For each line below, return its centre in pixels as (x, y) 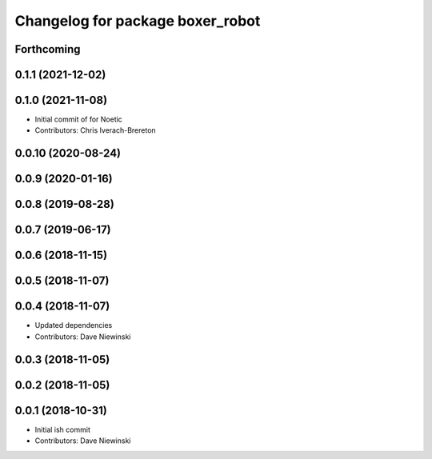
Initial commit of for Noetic (79, 119)
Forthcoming (48, 49)
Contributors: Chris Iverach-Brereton (95, 130)
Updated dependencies (74, 325)
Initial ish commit (63, 429)
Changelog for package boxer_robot (138, 21)
